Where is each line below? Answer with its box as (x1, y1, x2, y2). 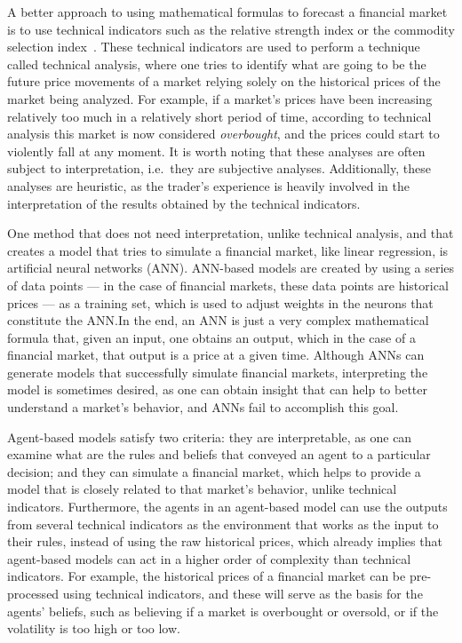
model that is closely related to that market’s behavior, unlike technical (7, 480, 397, 498)
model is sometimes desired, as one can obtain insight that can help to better (7, 380, 428, 399)
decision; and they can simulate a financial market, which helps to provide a (7, 462, 421, 480)
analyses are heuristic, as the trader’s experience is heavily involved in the (7, 176, 410, 194)
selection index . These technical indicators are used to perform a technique (7, 37, 420, 56)
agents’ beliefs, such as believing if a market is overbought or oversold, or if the (7, 601, 439, 620)
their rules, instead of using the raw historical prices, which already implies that (7, 532, 442, 551)
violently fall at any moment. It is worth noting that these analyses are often (7, 141, 426, 160)
